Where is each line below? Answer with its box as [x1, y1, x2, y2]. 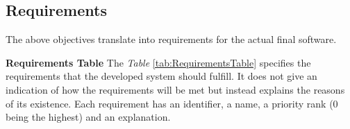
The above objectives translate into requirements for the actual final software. [6, 32, 337, 46]
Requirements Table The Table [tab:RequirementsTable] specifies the [6, 55, 311, 69]
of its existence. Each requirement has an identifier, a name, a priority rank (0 [6, 96, 338, 110]
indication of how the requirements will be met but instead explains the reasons [6, 82, 345, 96]
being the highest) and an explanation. [6, 110, 171, 124]
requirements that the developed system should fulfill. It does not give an [6, 69, 317, 83]
